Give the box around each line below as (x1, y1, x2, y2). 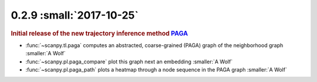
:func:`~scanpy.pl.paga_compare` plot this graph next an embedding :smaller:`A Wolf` (25, 58, 233, 65)
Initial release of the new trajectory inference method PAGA (11, 29, 188, 37)
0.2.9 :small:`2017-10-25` (11, 9, 139, 22)
